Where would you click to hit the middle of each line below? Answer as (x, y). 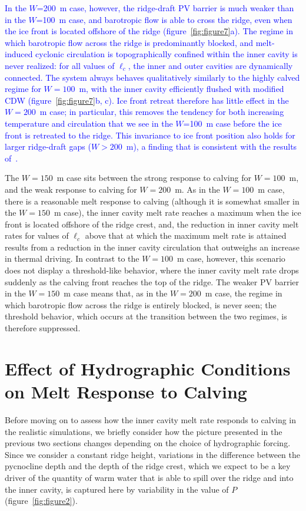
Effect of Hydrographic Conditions (148, 368)
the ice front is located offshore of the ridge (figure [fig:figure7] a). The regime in (149, 31)
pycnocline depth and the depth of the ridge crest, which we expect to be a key (148, 466)
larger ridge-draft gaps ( (48, 146)
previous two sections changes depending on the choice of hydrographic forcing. (148, 443)
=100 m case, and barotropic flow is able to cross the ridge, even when (164, 19)
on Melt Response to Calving (126, 391)
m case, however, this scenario (231, 258)
